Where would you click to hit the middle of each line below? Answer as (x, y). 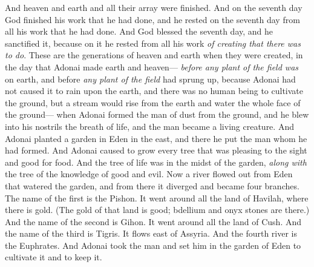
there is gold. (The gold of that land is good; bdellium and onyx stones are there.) (157, 210)
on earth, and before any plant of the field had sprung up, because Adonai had (150, 79)
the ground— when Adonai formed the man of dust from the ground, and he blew (157, 114)
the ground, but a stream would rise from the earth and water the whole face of (153, 102)
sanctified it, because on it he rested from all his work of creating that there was (153, 43)
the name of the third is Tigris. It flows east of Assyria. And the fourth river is (151, 233)
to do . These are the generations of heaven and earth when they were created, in (154, 55)
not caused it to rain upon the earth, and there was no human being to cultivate (154, 91)
